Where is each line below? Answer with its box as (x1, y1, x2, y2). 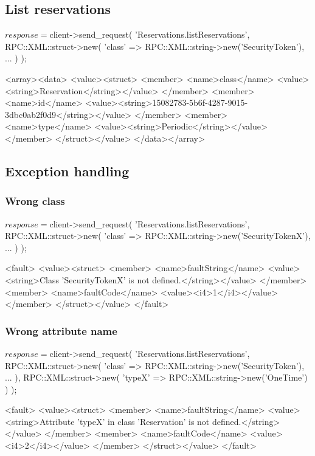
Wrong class (5, 193, 65, 209)
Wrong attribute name (5, 323, 117, 338)
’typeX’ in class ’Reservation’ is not (77, 415, 210, 427)
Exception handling (5, 161, 130, 180)
